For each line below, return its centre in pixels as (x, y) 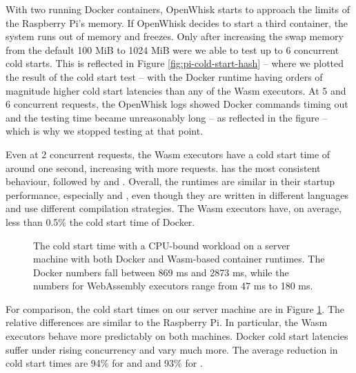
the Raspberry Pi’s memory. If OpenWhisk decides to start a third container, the (177, 22)
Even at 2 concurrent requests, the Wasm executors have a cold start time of (168, 154)
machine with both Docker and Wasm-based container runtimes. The (179, 259)
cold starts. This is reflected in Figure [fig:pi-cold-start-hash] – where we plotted (175, 63)
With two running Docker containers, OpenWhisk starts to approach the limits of (178, 9)
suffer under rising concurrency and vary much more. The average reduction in (172, 349)
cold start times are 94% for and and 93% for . (104, 363)
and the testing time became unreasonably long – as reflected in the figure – (167, 117)
